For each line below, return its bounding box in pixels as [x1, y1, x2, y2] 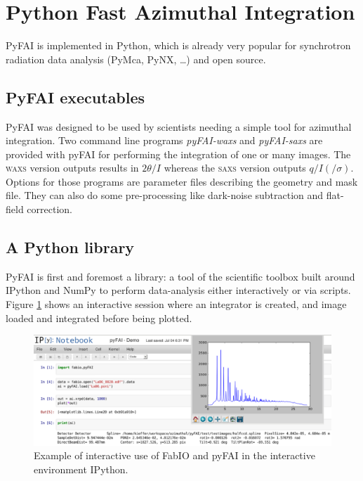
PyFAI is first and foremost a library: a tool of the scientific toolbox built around [6, 269, 355, 283]
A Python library [6, 236, 135, 258]
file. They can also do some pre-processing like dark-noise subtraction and [6, 188, 324, 203]
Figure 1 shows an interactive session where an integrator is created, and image [6, 297, 347, 312]
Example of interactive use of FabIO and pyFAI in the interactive [34, 448, 315, 463]
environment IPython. [34, 461, 128, 476]
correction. [27, 202, 72, 217]
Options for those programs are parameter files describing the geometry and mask [6, 174, 358, 188]
